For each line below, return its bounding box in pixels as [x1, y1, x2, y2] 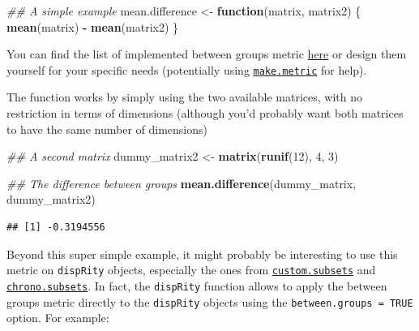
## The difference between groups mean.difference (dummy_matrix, [6, 174, 357, 191]
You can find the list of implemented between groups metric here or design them [6, 45, 407, 62]
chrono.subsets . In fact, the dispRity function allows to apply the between [6, 277, 387, 294]
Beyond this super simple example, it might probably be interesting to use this [6, 245, 398, 262]
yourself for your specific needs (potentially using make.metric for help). [6, 61, 367, 78]
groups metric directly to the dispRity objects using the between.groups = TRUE [6, 293, 413, 310]
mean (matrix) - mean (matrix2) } [6, 18, 179, 35]
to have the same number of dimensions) [6, 120, 207, 137]
